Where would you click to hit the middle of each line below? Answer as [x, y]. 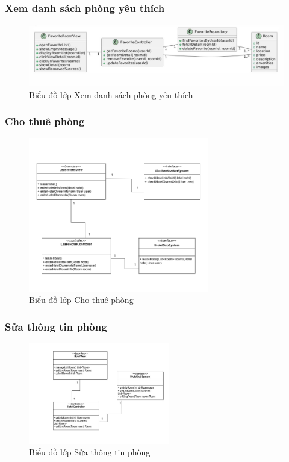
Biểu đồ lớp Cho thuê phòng [81, 300]
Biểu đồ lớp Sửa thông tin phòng [90, 452]
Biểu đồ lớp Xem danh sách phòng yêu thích [111, 94]
